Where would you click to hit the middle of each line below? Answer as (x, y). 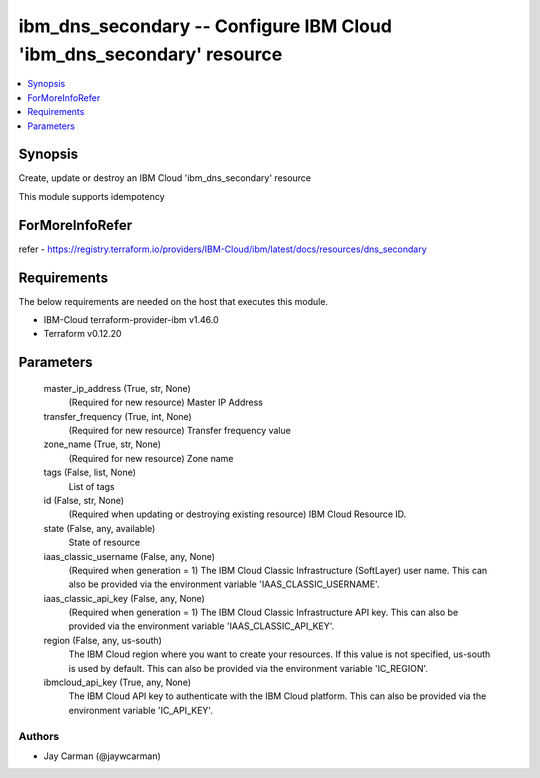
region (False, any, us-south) (102, 640)
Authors (39, 736)
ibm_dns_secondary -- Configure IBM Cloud (205, 26)
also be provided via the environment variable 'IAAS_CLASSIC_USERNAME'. (224, 584)
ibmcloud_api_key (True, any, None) (117, 682)
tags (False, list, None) (90, 472)
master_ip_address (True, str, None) (117, 388)
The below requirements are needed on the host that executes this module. (173, 301)
